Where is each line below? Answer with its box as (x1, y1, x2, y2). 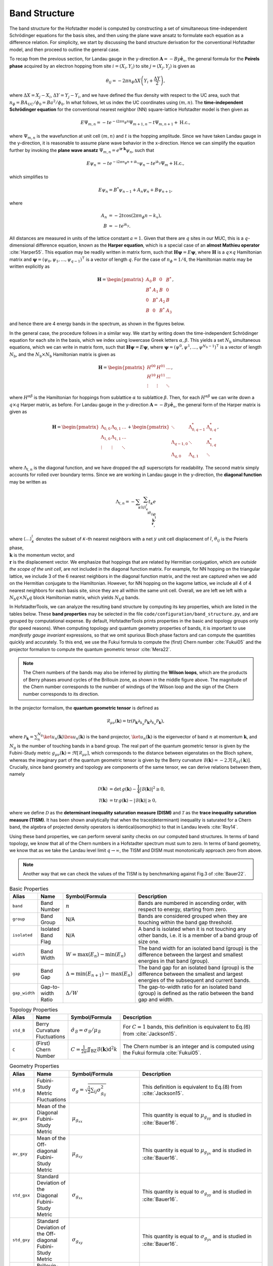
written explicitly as (9, 263, 50, 269)
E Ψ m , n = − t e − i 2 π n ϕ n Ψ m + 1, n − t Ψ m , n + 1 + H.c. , (80, 119, 191, 127)
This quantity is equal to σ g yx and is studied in (142, 1233, 252, 1242)
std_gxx (12, 1193, 30, 1198)
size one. (138, 938, 160, 945)
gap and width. (138, 996, 174, 1003)
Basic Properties (9, 885, 49, 892)
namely (9, 771, 25, 777)
